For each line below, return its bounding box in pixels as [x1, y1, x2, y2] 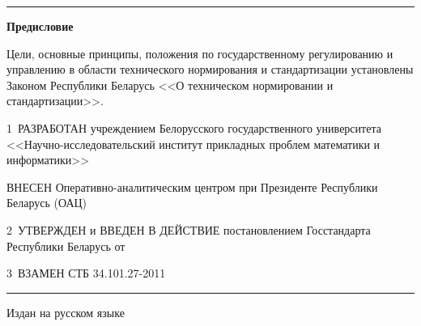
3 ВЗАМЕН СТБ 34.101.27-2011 [6, 265, 166, 282]
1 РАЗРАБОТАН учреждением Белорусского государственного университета [6, 119, 381, 136]
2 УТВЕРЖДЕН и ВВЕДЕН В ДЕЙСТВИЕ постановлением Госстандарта [6, 221, 371, 238]
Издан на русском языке [6, 303, 125, 320]
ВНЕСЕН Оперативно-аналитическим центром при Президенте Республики [6, 178, 378, 195]
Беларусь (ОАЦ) [6, 194, 87, 211]
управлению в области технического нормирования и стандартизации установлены [6, 61, 414, 78]
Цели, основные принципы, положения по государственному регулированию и [6, 44, 393, 61]
